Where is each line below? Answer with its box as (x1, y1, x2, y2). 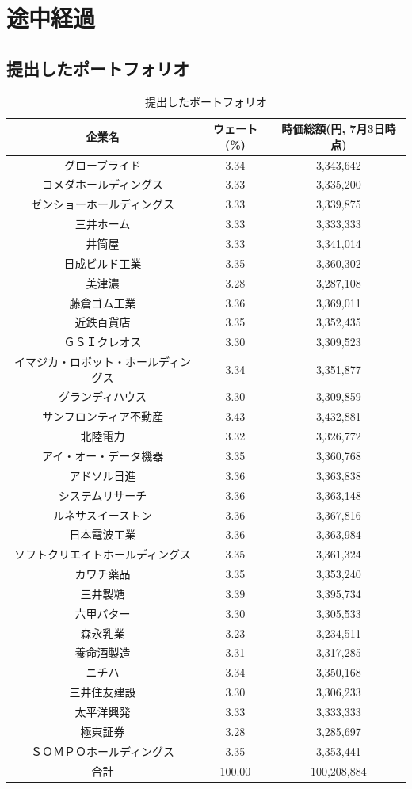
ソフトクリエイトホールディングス (14, 546, 192, 562)
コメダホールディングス (42, 176, 164, 192)
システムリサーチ (58, 486, 147, 503)
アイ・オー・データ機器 (41, 448, 164, 464)
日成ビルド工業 (63, 254, 142, 271)
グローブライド (63, 156, 142, 173)
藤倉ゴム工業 (69, 294, 136, 311)
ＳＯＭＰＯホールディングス (31, 742, 175, 759)
